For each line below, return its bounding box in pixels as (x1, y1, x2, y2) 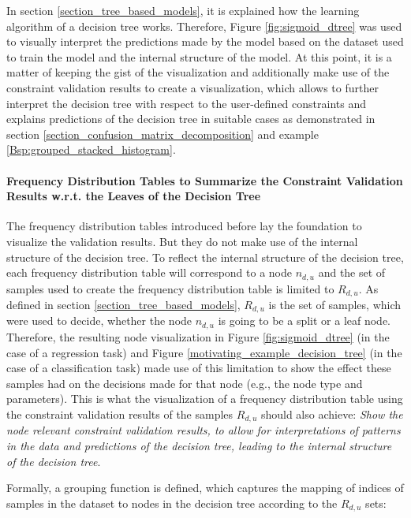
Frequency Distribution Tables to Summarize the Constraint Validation (6, 172, 403, 188)
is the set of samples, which (268, 296, 402, 313)
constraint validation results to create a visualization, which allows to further (6, 79, 379, 95)
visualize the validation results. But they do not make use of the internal (6, 233, 358, 249)
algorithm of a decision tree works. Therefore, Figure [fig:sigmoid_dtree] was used (6, 17, 402, 34)
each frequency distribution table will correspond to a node (6, 264, 293, 281)
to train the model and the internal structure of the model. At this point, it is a (6, 48, 392, 65)
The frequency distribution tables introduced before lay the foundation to (6, 218, 362, 234)
